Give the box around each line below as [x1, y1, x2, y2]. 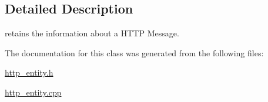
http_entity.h [5, 66, 53, 79]
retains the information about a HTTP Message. [5, 27, 179, 39]
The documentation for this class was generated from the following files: [5, 46, 264, 59]
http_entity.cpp [5, 86, 62, 98]
